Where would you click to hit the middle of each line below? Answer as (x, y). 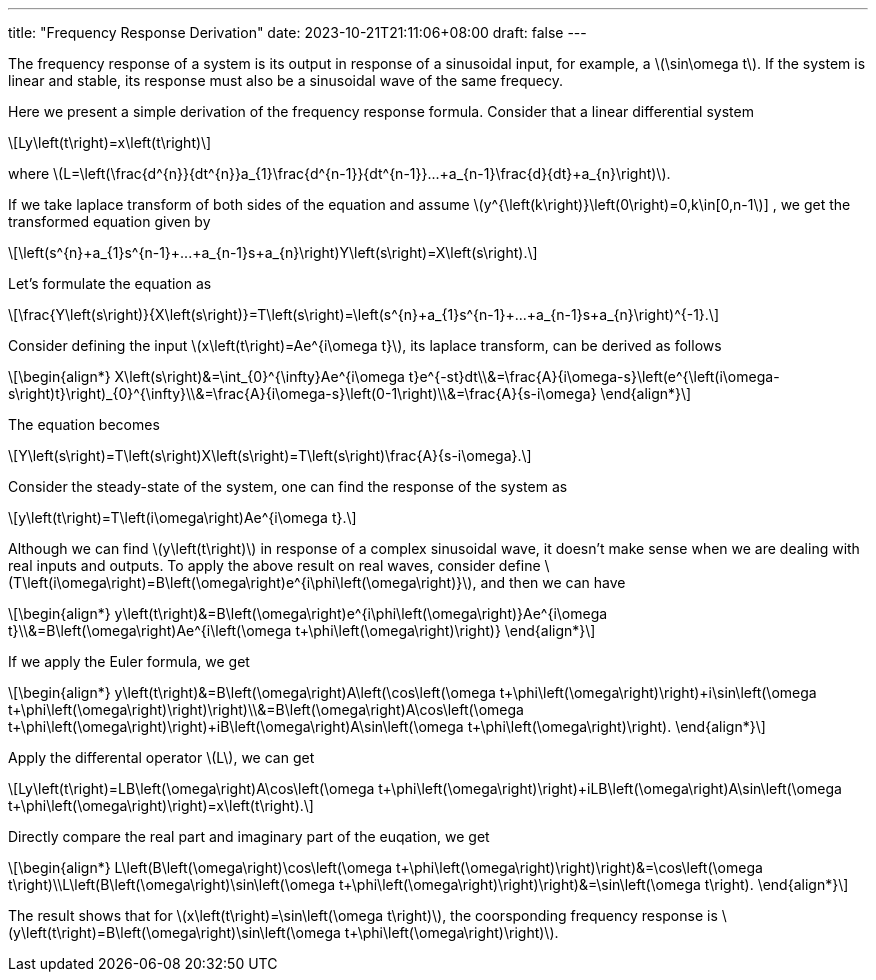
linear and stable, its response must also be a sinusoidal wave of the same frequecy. (285, 80)
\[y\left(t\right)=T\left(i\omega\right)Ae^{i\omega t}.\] (182, 517)
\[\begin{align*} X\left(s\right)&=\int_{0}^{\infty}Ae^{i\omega (206, 376)
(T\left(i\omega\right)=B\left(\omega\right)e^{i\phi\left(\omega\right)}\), (242, 582)
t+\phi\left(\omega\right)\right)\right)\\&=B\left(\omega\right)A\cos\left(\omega (266, 709)
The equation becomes (84, 424)
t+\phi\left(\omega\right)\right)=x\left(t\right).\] (161, 805)
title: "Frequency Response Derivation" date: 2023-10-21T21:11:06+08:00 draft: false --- (297, 32)
